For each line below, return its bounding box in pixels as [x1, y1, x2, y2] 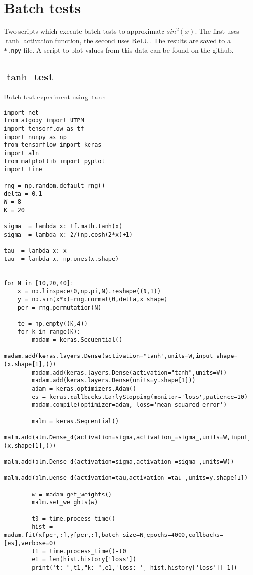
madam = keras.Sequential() [32, 337, 123, 344]
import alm [4, 150, 39, 157]
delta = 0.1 [4, 190, 42, 198]
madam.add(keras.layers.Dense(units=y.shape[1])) [32, 377, 196, 384]
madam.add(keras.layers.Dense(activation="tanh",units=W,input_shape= [4, 353, 237, 360]
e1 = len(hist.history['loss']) [32, 555, 137, 563]
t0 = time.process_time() [32, 515, 116, 522]
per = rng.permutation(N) [18, 304, 102, 311]
